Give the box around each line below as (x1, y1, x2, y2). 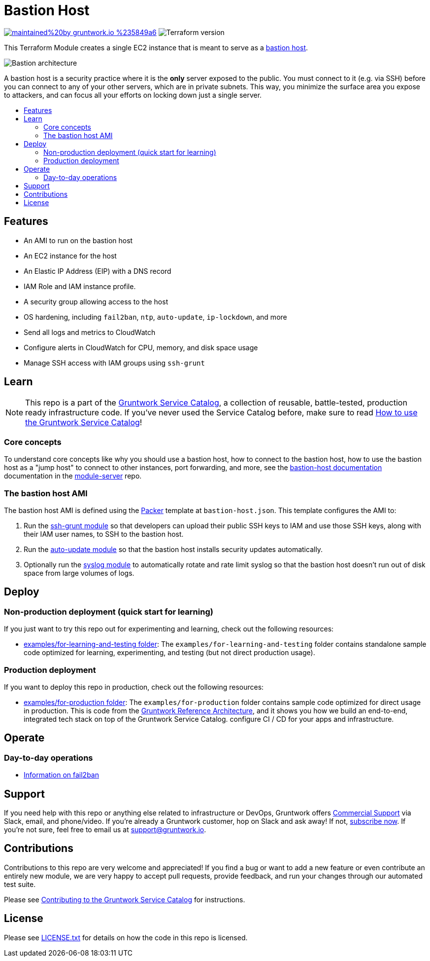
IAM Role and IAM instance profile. (24, 282, 136, 291)
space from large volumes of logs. (24, 568, 134, 577)
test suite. (4, 880, 36, 888)
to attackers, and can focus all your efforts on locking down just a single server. (4, 90, 262, 99)
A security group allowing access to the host (24, 297, 168, 306)
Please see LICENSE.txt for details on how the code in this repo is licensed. (4, 933, 248, 942)
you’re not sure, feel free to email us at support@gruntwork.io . (4, 825, 206, 834)
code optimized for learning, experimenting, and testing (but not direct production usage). (24, 648, 315, 657)
